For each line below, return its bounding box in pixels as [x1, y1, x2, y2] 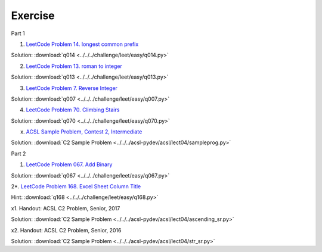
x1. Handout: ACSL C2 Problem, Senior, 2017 [11, 204, 120, 211]
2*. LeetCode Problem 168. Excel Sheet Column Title [11, 183, 141, 190]
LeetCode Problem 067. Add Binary [26, 161, 113, 168]
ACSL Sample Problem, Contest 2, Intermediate [26, 128, 143, 135]
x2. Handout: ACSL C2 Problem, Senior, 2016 [11, 226, 122, 234]
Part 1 [11, 30, 25, 37]
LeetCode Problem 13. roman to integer [26, 63, 122, 70]
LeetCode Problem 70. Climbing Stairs [26, 106, 120, 113]
